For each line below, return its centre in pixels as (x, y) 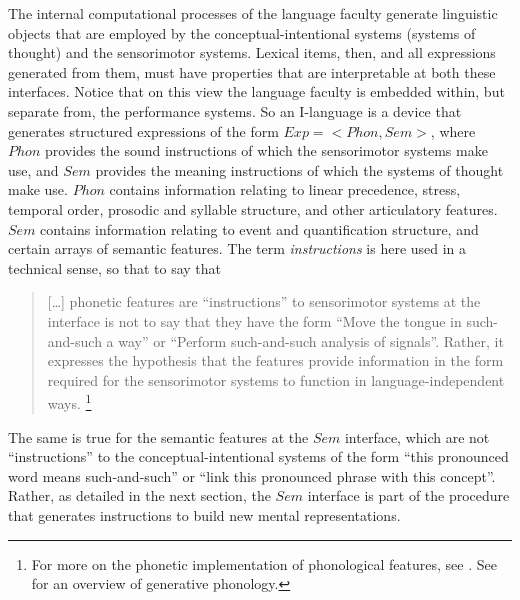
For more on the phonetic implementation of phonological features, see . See (264, 563)
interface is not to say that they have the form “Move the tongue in (254, 320)
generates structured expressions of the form (143, 130)
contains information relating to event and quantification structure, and (259, 228)
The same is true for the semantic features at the (158, 436)
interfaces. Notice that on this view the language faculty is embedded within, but (256, 91)
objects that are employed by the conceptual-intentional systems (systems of (242, 32)
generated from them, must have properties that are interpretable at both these (252, 71)
